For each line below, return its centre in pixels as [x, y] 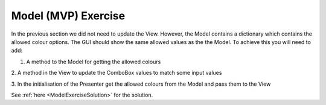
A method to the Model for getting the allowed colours [94, 62]
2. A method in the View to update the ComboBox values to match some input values [117, 73]
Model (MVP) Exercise [68, 16]
